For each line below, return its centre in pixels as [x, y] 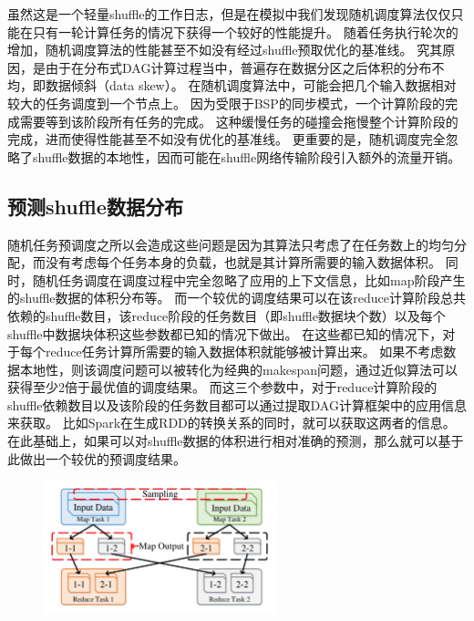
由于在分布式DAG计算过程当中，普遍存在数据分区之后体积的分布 [238, 67]
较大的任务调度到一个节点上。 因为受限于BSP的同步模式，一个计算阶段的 [226, 103]
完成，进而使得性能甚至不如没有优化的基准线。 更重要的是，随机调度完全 [227, 139]
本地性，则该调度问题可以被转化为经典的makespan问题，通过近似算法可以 [238, 369]
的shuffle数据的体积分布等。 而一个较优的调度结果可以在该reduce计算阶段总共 [237, 298]
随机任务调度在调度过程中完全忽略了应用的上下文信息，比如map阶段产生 [249, 279]
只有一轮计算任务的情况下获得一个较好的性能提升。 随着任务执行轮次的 [245, 31]
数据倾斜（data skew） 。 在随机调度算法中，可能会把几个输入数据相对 [251, 85]
